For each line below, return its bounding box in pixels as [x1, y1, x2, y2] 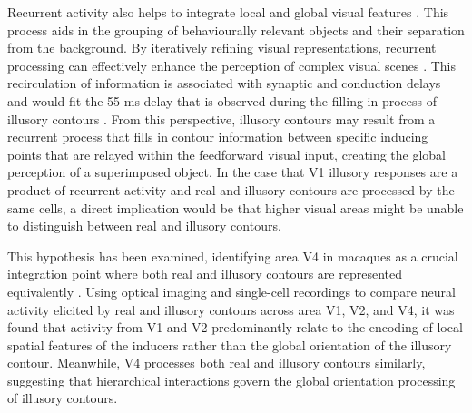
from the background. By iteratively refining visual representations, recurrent [7, 38, 437, 57]
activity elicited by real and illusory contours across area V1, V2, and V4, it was [7, 300, 455, 319]
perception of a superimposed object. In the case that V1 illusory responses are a [7, 162, 458, 182]
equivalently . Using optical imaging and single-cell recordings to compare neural [7, 281, 456, 300]
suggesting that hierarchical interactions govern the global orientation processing [7, 370, 456, 389]
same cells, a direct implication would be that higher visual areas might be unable [7, 198, 464, 217]
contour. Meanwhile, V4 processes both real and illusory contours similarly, [7, 353, 426, 372]
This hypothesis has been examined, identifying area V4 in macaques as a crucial [7, 246, 458, 265]
